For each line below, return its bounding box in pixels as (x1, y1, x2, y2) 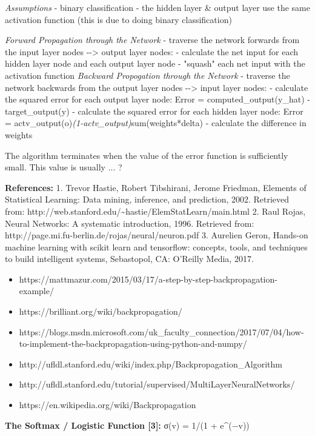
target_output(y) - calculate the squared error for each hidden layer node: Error (5, 104, 303, 117)
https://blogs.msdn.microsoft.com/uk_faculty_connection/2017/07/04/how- (19, 325, 304, 338)
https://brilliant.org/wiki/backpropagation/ (19, 305, 182, 318)
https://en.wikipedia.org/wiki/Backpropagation (19, 398, 196, 411)
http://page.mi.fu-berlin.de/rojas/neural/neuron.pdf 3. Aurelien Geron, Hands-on (5, 229, 308, 241)
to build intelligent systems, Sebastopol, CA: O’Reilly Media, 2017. (5, 252, 254, 265)
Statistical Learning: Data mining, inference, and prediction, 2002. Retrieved (5, 193, 290, 206)
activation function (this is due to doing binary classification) (5, 13, 232, 25)
